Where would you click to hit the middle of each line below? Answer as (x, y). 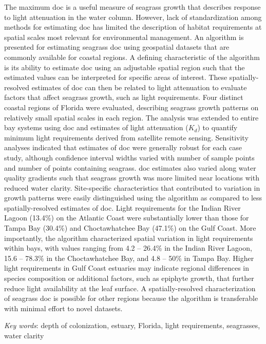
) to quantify (217, 127)
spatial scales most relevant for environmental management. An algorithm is (124, 37)
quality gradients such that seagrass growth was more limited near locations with (132, 178)
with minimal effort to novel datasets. (63, 308)
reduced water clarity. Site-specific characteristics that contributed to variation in (132, 187)
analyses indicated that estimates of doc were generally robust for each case (123, 147)
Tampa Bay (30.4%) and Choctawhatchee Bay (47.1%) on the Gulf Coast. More (130, 228)
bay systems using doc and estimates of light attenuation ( (96, 127)
